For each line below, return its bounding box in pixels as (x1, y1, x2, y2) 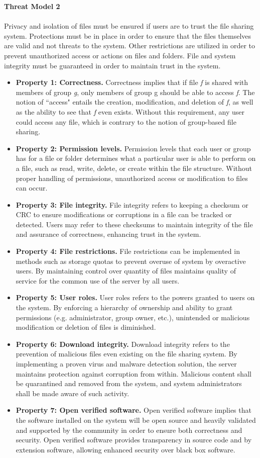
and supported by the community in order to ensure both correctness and (16, 424, 242, 435)
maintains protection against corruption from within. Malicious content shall (16, 368, 251, 379)
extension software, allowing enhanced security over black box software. (16, 444, 235, 454)
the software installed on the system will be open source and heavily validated (16, 414, 256, 425)
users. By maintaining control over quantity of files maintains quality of (16, 265, 236, 276)
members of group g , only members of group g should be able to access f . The (16, 86, 255, 97)
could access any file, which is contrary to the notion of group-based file (16, 116, 236, 127)
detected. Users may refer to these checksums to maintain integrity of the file (16, 219, 253, 229)
